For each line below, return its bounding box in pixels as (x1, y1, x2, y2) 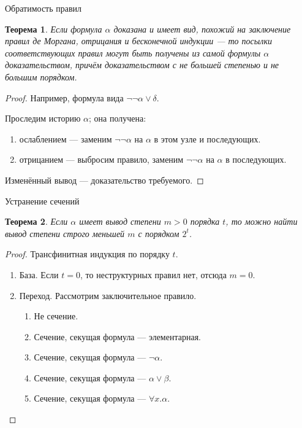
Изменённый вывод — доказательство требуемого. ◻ (5, 173, 204, 186)
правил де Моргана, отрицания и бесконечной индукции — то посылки (5, 34, 272, 47)
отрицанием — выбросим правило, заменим (19, 153, 184, 166)
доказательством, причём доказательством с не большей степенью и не (5, 58, 279, 71)
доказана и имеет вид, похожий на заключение (113, 22, 291, 35)
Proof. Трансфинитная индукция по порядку (5, 247, 170, 260)
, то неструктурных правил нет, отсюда (80, 268, 227, 281)
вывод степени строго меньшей (5, 227, 125, 239)
